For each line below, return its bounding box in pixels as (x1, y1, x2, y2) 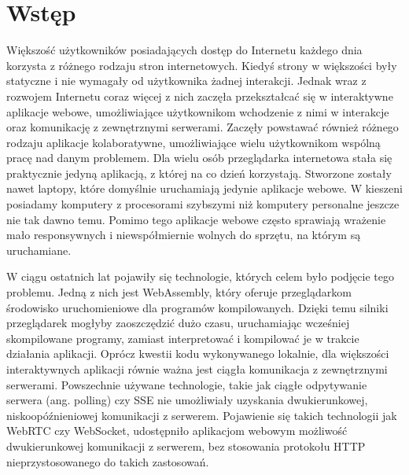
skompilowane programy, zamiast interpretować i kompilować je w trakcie (6, 330, 359, 346)
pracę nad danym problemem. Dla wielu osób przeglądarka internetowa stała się (6, 149, 392, 166)
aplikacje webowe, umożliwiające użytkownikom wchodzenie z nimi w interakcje (6, 103, 389, 120)
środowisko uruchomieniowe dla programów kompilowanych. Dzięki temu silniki (6, 299, 389, 315)
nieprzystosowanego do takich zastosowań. (6, 453, 209, 469)
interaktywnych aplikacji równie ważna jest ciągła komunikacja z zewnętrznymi (6, 361, 388, 377)
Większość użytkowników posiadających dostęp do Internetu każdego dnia (6, 42, 363, 58)
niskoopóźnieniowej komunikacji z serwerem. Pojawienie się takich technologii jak (6, 407, 397, 423)
